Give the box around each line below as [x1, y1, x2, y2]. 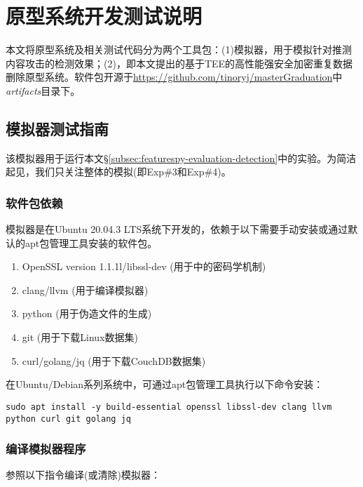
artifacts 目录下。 [6, 83, 81, 98]
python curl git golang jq [6, 413, 131, 424]
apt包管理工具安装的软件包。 [25, 235, 158, 250]
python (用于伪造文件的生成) [22, 306, 152, 321]
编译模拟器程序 [6, 440, 86, 458]
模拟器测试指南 [6, 117, 109, 139]
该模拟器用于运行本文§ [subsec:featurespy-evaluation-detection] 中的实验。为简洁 [6, 150, 357, 165]
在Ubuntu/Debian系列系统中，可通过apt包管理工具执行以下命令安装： [6, 377, 324, 392]
